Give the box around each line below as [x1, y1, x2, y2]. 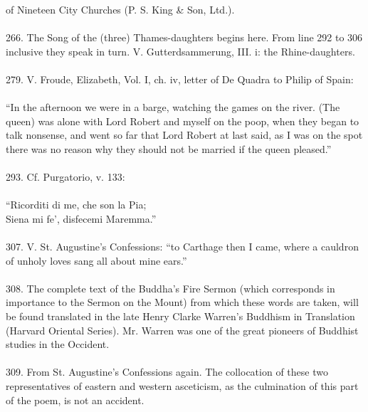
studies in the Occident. [6, 337, 110, 352]
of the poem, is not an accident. [6, 392, 144, 407]
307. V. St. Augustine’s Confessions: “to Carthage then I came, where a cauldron [6, 239, 359, 254]
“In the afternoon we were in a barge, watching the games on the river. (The [6, 100, 340, 115]
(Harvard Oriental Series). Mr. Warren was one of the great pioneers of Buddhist [6, 322, 359, 337]
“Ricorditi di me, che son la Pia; [6, 197, 147, 212]
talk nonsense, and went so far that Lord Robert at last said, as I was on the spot [6, 127, 363, 142]
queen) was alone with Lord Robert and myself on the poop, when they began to [6, 113, 359, 128]
